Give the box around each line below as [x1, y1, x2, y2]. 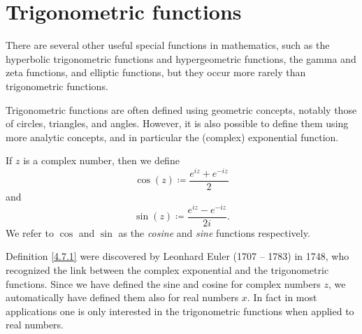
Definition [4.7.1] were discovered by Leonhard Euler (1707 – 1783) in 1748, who [6, 249, 349, 263]
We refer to [6, 225, 54, 240]
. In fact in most [247, 290, 317, 305]
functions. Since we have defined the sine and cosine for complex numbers [6, 276, 321, 291]
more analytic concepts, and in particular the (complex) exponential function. [6, 129, 339, 144]
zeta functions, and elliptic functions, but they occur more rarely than [6, 65, 306, 80]
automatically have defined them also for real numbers [6, 290, 239, 305]
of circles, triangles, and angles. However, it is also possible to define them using [6, 116, 349, 131]
